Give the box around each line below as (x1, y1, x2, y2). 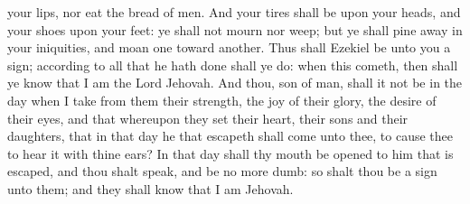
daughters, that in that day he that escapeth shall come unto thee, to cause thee (7, 126, 454, 145)
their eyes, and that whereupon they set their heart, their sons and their (7, 108, 409, 127)
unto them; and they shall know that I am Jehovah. (7, 179, 294, 198)
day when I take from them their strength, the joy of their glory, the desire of (7, 90, 437, 109)
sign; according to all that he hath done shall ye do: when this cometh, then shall (7, 55, 458, 74)
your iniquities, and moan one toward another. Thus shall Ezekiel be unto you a (7, 38, 451, 57)
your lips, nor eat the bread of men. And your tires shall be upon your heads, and (7, 3, 461, 21)
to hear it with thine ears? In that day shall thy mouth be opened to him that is (7, 144, 454, 162)
